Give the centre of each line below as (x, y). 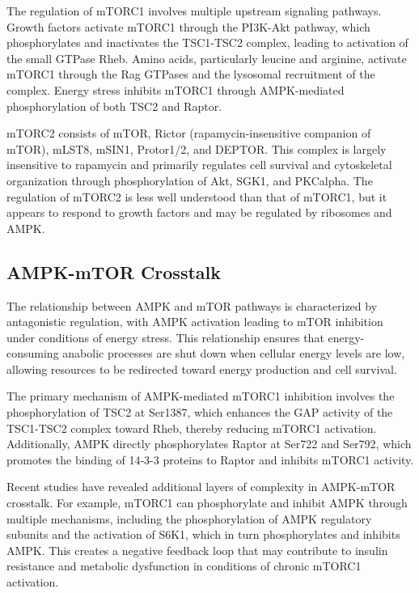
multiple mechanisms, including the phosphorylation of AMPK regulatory (189, 518)
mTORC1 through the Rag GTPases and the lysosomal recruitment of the (191, 74)
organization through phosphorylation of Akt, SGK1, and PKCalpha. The (190, 180)
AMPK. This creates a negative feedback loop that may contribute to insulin (197, 550)
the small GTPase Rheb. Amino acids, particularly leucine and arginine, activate (207, 58)
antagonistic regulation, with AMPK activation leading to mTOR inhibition (195, 322)
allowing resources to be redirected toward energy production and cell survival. (202, 369)
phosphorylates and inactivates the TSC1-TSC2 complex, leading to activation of (207, 42)
